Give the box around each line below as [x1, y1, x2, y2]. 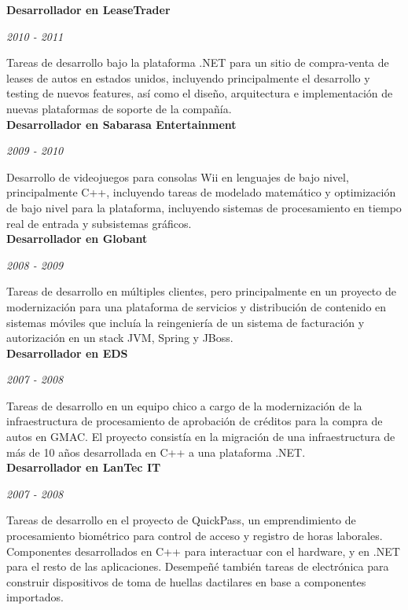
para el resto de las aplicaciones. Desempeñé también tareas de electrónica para [6, 558, 389, 575]
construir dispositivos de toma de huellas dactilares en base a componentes [6, 573, 366, 590]
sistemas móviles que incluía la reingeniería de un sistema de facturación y [6, 314, 365, 330]
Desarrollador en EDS [6, 344, 128, 361]
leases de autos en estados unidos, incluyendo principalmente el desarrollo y [6, 69, 370, 86]
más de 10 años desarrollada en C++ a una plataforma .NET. [6, 443, 306, 460]
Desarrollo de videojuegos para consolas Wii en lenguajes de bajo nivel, [6, 168, 349, 185]
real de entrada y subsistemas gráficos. [6, 215, 192, 231]
